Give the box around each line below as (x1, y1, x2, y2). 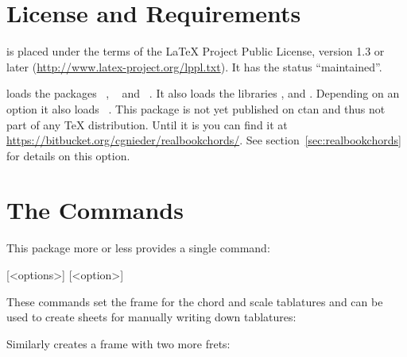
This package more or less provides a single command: (6, 240, 270, 256)
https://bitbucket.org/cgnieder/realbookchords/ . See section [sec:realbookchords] (6, 132, 401, 148)
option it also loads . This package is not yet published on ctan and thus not (6, 100, 386, 117)
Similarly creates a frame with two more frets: (6, 335, 231, 351)
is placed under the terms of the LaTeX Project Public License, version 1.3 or (6, 43, 385, 59)
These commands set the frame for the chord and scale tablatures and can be (6, 293, 383, 309)
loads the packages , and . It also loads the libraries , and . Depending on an (6, 85, 400, 102)
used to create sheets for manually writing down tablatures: (6, 309, 297, 325)
